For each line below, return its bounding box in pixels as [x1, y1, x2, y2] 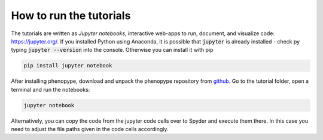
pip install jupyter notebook [23, 63, 112, 69]
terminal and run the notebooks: [11, 86, 90, 93]
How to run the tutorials [11, 9, 131, 22]
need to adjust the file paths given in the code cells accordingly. [11, 126, 169, 133]
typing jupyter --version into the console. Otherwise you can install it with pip [11, 46, 214, 54]
